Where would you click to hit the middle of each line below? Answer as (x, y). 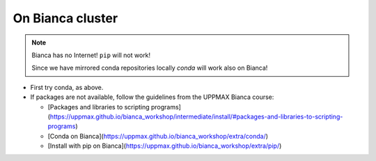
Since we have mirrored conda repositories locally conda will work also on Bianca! (150, 68)
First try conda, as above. (67, 87)
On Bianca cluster (65, 18)
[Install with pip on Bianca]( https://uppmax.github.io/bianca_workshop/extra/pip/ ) (165, 146)
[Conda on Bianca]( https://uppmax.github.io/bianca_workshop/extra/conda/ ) (158, 136)
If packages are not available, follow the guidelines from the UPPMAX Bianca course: (152, 97)
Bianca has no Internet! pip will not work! (91, 55)
